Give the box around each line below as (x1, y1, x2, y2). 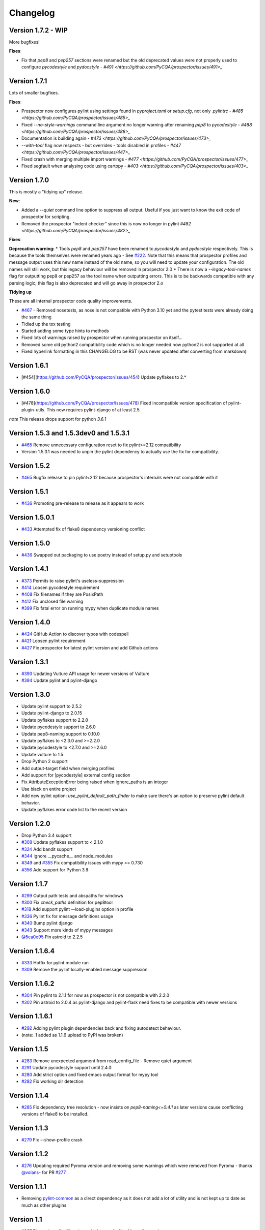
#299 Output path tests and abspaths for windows (21, 892, 124, 898)
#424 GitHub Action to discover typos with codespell (21, 631, 129, 637)
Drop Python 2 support (21, 758, 68, 765)
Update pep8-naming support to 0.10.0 (21, 731, 100, 737)
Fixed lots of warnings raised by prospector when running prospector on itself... (21, 335, 183, 340)
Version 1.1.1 (9, 1182, 47, 1191)
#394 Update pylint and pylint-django (21, 677, 98, 683)
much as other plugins (21, 1202, 67, 1208)
